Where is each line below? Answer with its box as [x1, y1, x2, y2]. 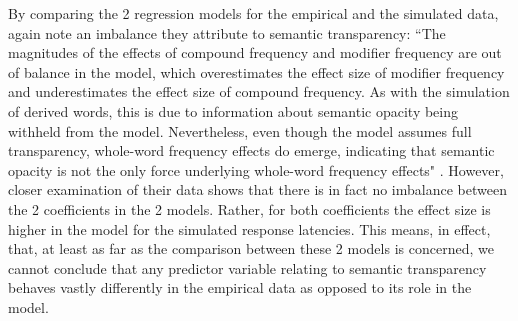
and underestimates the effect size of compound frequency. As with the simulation [8, 81, 510, 102]
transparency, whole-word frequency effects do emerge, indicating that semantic [8, 140, 495, 161]
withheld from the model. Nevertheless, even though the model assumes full [8, 120, 472, 141]
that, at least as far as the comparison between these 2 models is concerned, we [8, 238, 494, 259]
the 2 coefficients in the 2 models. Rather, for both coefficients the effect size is [8, 198, 491, 219]
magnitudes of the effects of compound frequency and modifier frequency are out [8, 42, 502, 63]
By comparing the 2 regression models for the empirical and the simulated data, [8, 3, 499, 23]
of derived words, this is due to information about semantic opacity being [8, 100, 459, 121]
